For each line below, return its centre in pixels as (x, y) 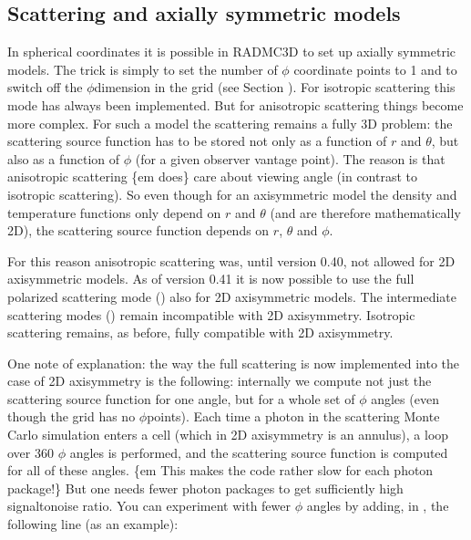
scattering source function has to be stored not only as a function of (197, 141)
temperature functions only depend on (114, 212)
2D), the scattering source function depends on (138, 230)
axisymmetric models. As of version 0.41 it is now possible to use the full (211, 279)
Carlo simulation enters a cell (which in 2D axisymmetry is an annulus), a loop (228, 435)
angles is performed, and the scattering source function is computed (259, 452)
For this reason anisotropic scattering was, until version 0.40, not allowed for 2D (231, 260)
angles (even (405, 398)
